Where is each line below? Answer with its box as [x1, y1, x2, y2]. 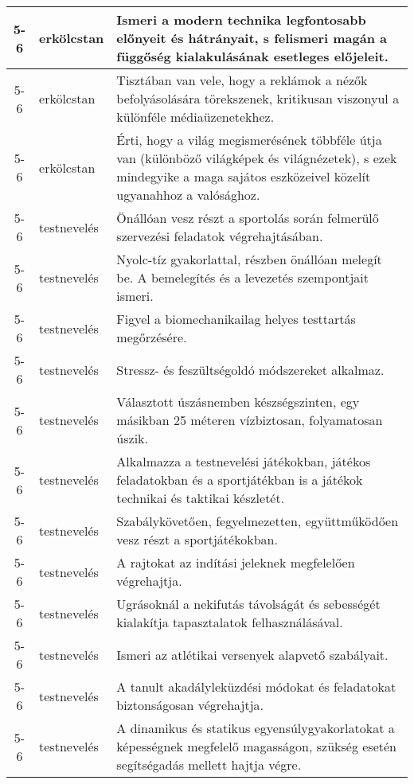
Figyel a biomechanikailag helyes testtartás [116, 310, 356, 328]
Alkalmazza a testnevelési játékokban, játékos [116, 452, 371, 470]
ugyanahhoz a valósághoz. [116, 185, 260, 204]
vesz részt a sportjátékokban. [116, 530, 278, 548]
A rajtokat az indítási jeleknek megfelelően [116, 553, 355, 571]
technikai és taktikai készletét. [116, 489, 285, 507]
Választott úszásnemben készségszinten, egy [116, 392, 360, 411]
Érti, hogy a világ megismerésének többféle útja [116, 131, 382, 149]
